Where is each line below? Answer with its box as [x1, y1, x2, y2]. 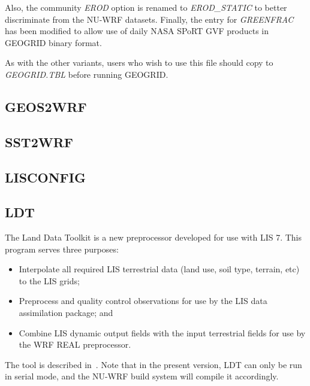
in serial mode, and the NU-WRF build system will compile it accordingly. [5, 370, 279, 382]
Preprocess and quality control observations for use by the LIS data [19, 294, 267, 307]
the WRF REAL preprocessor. [19, 338, 131, 351]
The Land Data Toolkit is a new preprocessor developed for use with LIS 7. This [5, 231, 302, 244]
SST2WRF [5, 132, 74, 151]
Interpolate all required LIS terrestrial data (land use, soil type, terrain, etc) [19, 263, 300, 275]
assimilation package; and [19, 306, 113, 319]
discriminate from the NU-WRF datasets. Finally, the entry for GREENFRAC [5, 13, 294, 25]
